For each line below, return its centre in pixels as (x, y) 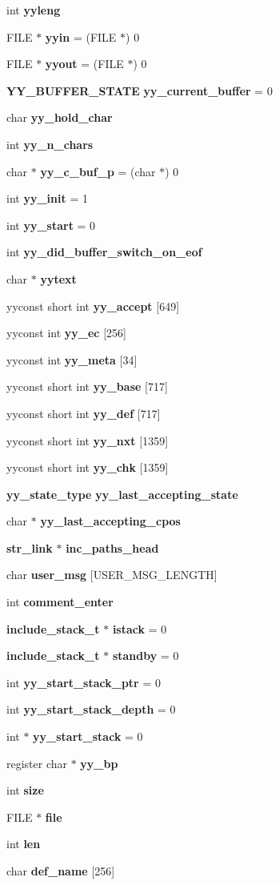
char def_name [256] (61, 871)
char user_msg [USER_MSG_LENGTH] (112, 575)
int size (25, 790)
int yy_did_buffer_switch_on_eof (104, 252)
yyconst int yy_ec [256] (66, 333)
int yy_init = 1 (47, 198)
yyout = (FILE (84, 64)
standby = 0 (145, 656)
